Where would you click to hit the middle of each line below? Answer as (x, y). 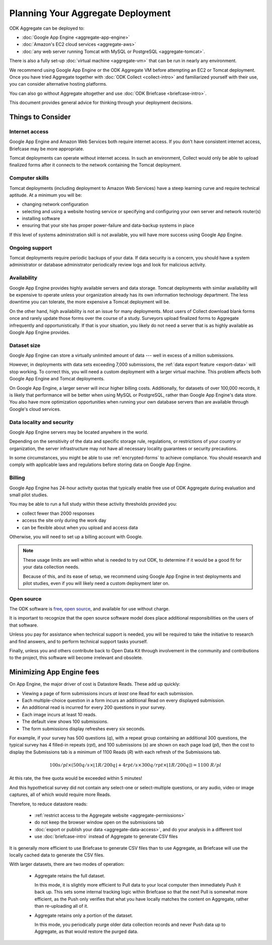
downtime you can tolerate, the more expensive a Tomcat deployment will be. (90, 302)
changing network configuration (55, 205)
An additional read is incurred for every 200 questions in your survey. (94, 707)
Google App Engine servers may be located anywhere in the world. (79, 432)
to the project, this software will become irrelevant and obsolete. (76, 658)
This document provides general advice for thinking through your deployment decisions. (101, 103)
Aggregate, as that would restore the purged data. (86, 931)
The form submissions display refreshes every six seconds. (84, 728)
